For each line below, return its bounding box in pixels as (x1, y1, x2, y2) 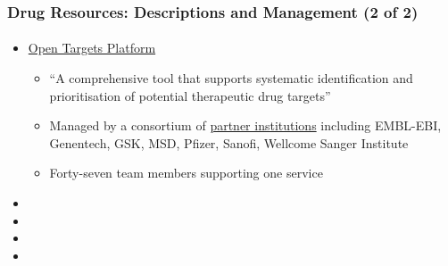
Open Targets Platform (28, 38, 156, 57)
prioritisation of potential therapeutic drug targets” (49, 86, 331, 104)
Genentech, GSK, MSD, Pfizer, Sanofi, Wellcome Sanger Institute (49, 133, 409, 152)
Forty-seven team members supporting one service (49, 163, 323, 182)
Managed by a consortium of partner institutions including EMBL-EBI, (49, 116, 442, 135)
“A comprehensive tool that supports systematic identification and (49, 69, 413, 87)
